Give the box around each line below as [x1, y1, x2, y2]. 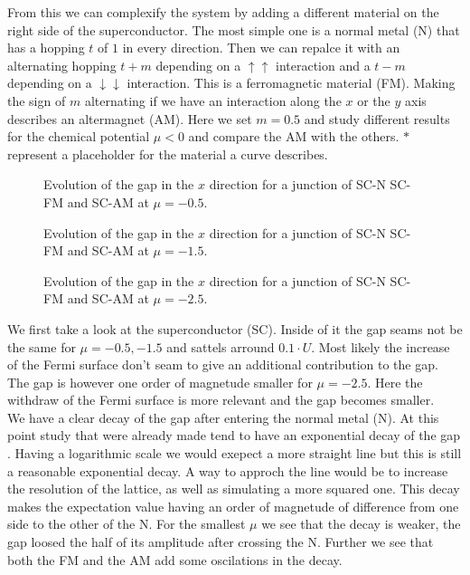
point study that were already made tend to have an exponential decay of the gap [7, 426, 461, 445]
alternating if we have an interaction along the [84, 91, 342, 110]
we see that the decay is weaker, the [261, 514, 461, 533]
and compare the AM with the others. [188, 127, 399, 146]
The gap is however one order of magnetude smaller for [7, 372, 313, 391]
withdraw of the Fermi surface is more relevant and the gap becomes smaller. [7, 390, 435, 409]
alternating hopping [7, 55, 117, 74]
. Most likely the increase [311, 337, 450, 356]
